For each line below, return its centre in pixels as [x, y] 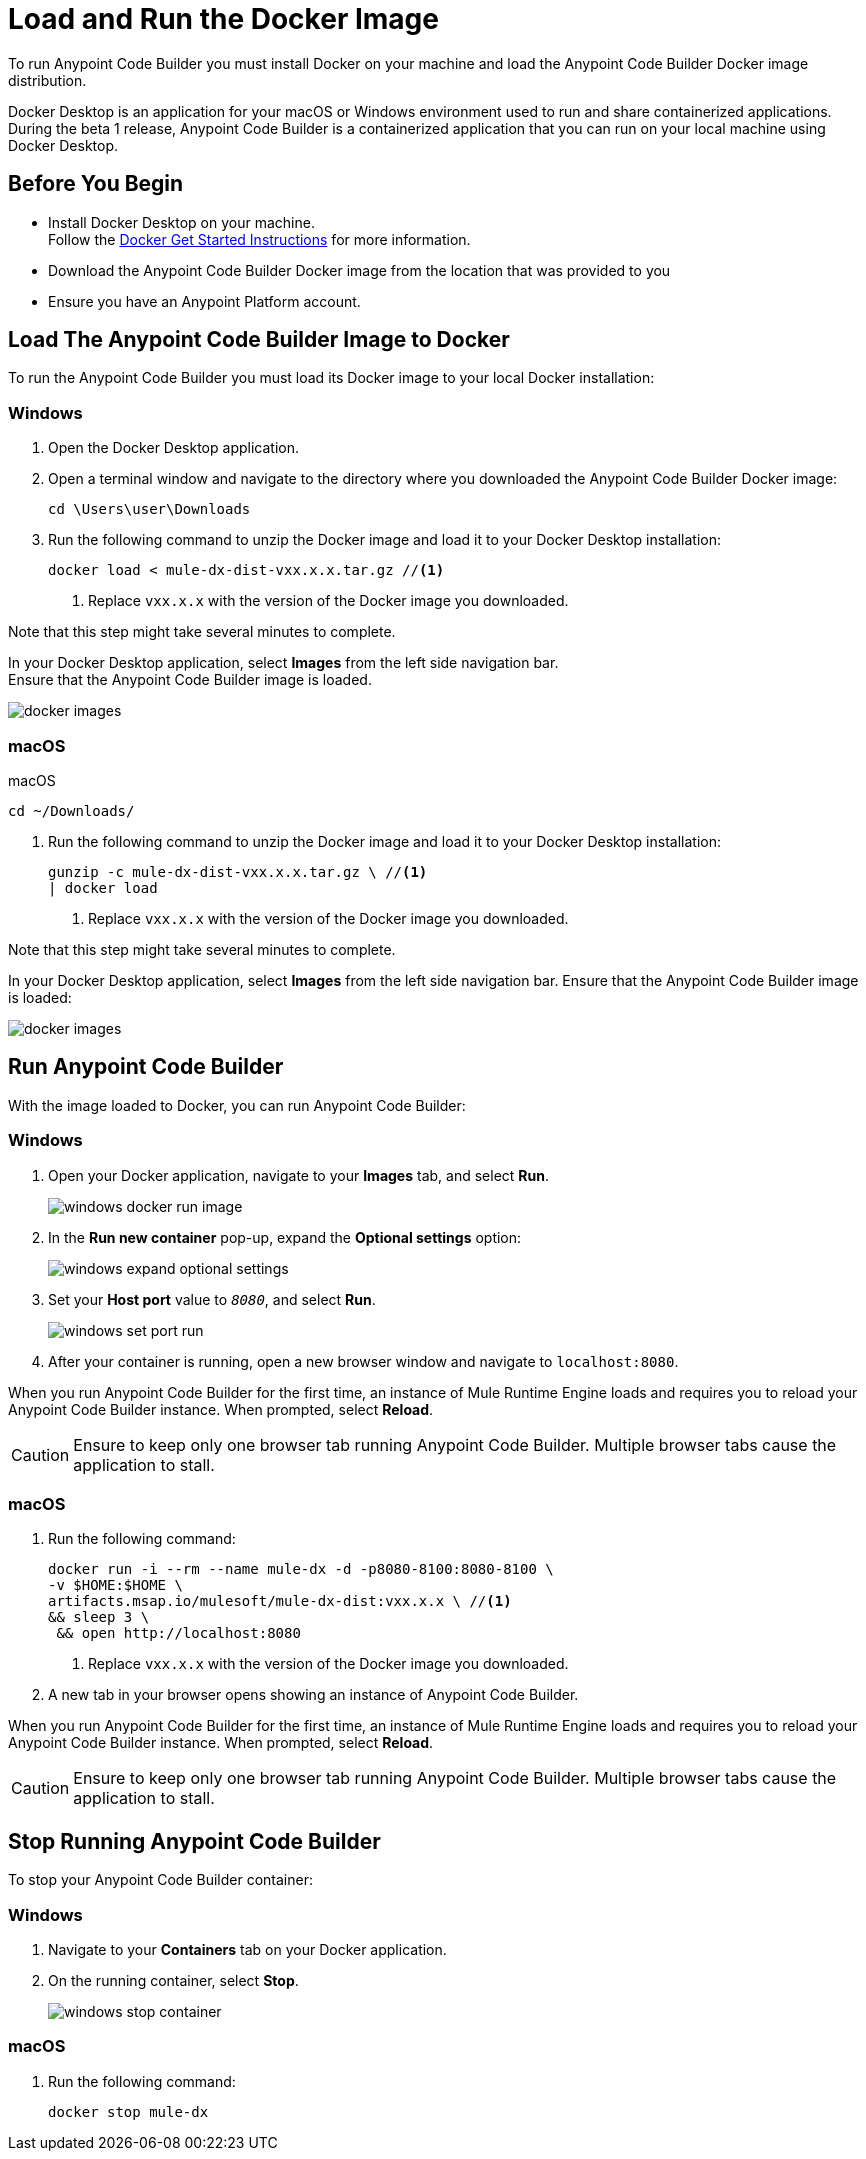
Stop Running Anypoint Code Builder [194, 1841]
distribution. [47, 80]
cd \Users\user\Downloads [149, 509]
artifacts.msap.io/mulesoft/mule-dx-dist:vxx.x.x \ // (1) [280, 1601]
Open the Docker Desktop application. [173, 448]
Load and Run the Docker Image [223, 19]
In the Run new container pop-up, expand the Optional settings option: [285, 1237]
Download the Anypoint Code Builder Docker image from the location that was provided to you [359, 270]
